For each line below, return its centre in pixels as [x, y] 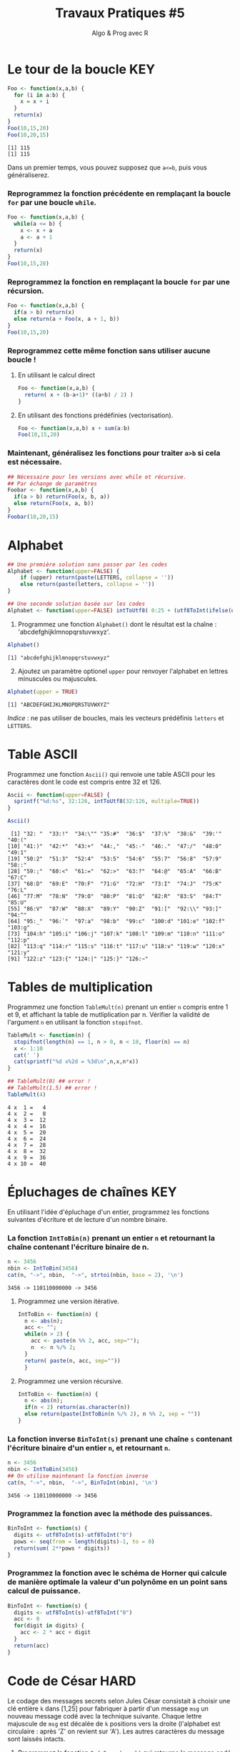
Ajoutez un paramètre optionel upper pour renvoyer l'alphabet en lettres [123, 671]
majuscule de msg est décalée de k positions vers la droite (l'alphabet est [114, 1723]
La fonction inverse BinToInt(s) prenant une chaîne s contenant [120, 1439]
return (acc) [32, 1646]
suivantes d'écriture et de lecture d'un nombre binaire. [87, 1219]
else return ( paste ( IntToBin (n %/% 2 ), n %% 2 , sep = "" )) [113, 1414]
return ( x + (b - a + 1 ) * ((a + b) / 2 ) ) [79, 394]
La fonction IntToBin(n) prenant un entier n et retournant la [111, 1238]
